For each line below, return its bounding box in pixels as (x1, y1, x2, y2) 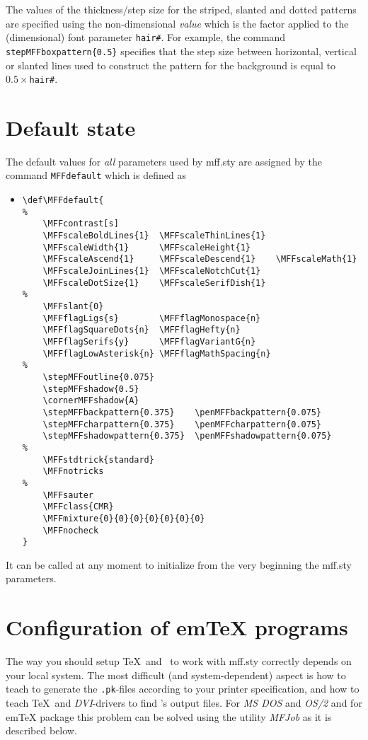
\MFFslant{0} (42, 301, 104, 312)
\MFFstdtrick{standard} (42, 454, 154, 465)
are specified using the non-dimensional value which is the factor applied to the (6, 16, 349, 30)
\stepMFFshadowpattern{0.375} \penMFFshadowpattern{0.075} (42, 431, 332, 441)
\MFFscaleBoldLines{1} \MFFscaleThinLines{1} (42, 231, 266, 241)
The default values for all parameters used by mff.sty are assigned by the (6, 154, 322, 168)
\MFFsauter (42, 490, 94, 500)
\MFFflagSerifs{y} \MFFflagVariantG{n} (42, 337, 256, 347)
